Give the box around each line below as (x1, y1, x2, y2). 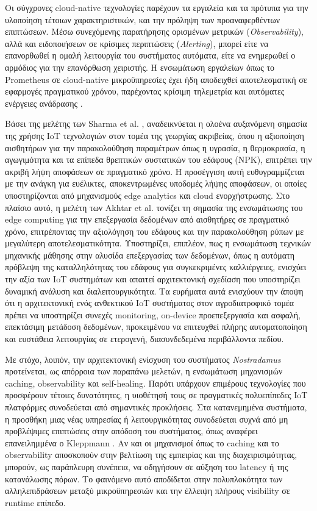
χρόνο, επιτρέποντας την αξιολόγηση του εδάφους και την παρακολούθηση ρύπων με (5, 224, 304, 237)
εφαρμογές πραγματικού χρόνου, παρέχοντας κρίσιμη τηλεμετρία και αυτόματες (5, 85, 285, 98)
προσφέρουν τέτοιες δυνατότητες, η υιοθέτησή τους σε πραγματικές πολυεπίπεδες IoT (5, 388, 308, 401)
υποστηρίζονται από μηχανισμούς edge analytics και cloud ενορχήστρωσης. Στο (5, 188, 290, 201)
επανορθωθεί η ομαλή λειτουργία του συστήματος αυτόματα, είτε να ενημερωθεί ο (5, 49, 296, 62)
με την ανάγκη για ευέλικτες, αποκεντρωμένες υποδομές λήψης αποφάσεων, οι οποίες (5, 177, 307, 190)
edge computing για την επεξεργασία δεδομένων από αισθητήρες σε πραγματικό (5, 213, 290, 226)
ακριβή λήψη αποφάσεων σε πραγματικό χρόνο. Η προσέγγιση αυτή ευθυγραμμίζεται (5, 165, 305, 177)
